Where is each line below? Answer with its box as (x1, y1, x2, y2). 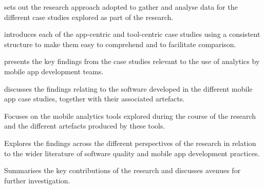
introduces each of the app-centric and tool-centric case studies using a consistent (4, 29, 260, 39)
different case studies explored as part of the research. (4, 11, 174, 22)
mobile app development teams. (4, 66, 104, 76)
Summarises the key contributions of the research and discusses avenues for (4, 165, 241, 176)
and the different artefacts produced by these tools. (4, 120, 165, 131)
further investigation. (4, 175, 70, 185)
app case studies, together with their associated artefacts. (4, 93, 185, 104)
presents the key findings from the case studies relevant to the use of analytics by (4, 56, 260, 67)
